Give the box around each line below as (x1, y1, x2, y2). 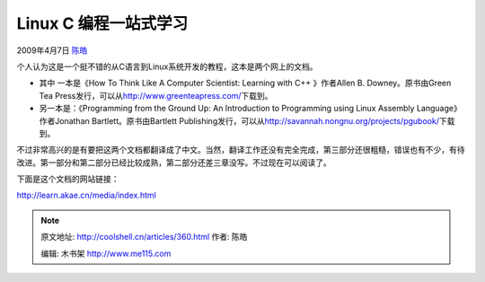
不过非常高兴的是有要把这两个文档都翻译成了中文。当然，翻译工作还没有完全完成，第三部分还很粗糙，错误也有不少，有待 (16, 145, 465, 155)
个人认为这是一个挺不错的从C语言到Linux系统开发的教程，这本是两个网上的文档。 (16, 61, 318, 72)
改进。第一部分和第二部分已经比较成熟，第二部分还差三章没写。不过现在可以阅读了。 (16, 157, 331, 168)
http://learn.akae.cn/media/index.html (16, 189, 156, 201)
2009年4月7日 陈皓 (16, 45, 88, 56)
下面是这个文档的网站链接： (16, 173, 119, 184)
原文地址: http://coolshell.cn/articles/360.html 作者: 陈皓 (40, 232, 248, 242)
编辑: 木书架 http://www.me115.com (40, 248, 172, 259)
